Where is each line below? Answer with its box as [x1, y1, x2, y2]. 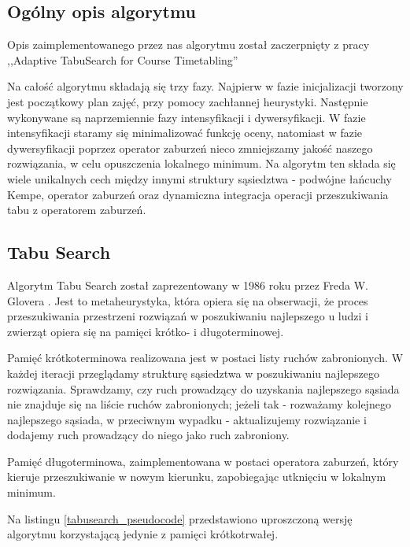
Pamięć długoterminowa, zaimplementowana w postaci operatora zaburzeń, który [7, 453, 399, 469]
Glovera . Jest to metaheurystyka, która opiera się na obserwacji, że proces [7, 292, 368, 309]
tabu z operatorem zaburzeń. [7, 201, 146, 218]
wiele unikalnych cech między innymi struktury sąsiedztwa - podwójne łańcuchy [7, 170, 392, 187]
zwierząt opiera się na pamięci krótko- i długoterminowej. [7, 323, 284, 339]
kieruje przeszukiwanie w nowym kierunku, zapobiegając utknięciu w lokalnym [7, 468, 386, 485]
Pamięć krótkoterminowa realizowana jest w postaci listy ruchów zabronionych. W [7, 349, 404, 366]
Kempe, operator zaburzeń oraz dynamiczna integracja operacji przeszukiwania [7, 186, 389, 202]
